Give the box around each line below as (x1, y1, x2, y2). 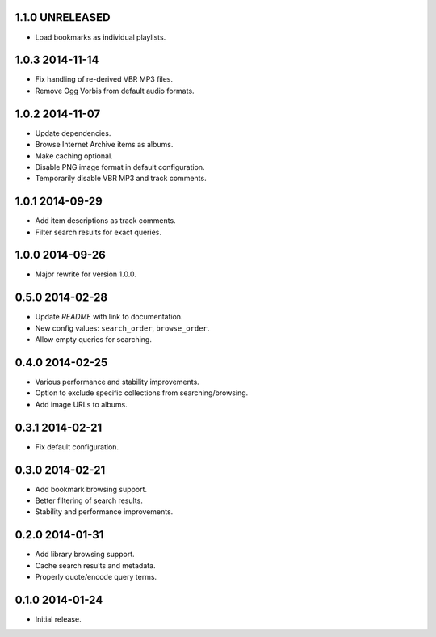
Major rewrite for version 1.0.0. (35, 269, 137, 279)
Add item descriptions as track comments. (35, 216, 177, 226)
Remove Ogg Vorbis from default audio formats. (35, 86, 195, 95)
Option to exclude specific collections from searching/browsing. (35, 388, 249, 398)
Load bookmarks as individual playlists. (35, 32, 166, 42)
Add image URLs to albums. (35, 399, 128, 409)
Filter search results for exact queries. (35, 227, 161, 237)
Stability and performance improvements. (35, 507, 174, 517)
